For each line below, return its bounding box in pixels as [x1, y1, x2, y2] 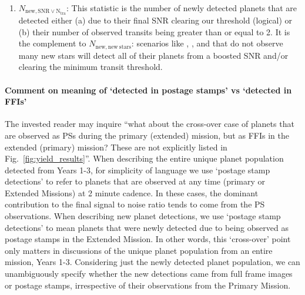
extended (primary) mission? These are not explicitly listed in [5, 140, 227, 153]
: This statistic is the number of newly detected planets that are [66, 2, 297, 14]
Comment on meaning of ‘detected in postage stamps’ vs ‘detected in [5, 83, 292, 96]
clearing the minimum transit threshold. [18, 61, 163, 73]
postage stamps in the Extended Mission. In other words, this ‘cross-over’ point [5, 233, 291, 245]
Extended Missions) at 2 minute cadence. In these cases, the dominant [5, 186, 259, 199]
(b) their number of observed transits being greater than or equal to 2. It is [18, 25, 290, 38]
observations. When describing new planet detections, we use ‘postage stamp [5, 210, 281, 222]
